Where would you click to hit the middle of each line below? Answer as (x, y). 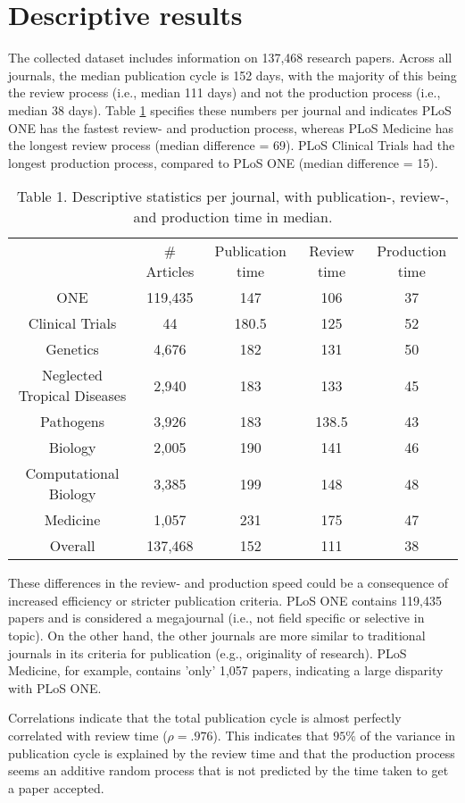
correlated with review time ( (88, 736)
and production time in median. (233, 217)
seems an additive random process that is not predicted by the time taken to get (228, 770)
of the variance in (408, 736)
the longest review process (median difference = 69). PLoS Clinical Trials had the (232, 145)
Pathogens (72, 422)
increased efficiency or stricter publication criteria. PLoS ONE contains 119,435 (225, 600)
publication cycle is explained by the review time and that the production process (232, 753)
